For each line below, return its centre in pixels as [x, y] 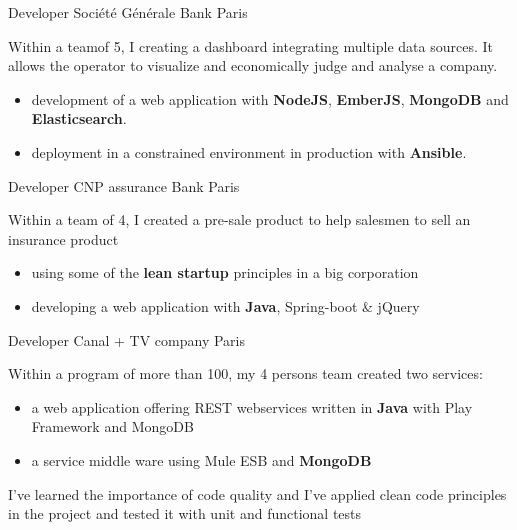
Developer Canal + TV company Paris [127, 339]
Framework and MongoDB [112, 426]
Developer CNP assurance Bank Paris [124, 185]
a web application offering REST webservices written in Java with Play [252, 406]
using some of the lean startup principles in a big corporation [225, 272]
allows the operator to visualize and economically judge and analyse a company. [253, 65]
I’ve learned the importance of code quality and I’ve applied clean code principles [257, 493]
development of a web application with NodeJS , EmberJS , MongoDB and [270, 98]
